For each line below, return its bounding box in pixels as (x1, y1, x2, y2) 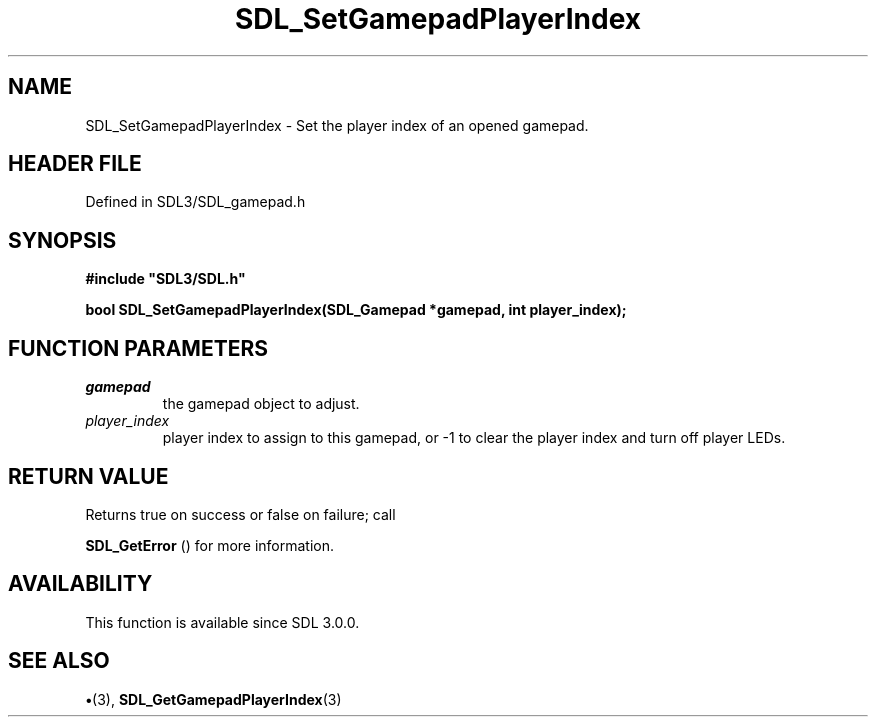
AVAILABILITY (8, 571, 153, 597)
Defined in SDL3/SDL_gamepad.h (85, 193, 306, 211)
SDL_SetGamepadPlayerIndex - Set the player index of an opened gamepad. (85, 116, 589, 134)
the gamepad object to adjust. (162, 395, 360, 413)
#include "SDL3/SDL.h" (85, 270, 246, 288)
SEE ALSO (8, 648, 110, 674)
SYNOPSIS (8, 227, 117, 253)
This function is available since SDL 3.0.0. (85, 613, 360, 631)
